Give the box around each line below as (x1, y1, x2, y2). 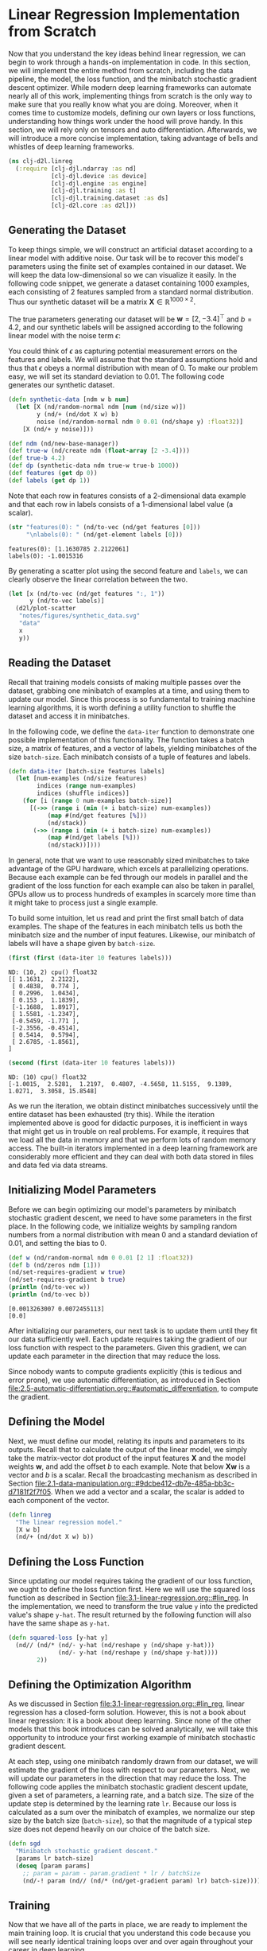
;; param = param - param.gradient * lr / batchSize (22, 1869, 201, 1877)
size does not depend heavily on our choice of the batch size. (8, 1824, 211, 1834)
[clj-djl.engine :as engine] (50, 179, 148, 188)
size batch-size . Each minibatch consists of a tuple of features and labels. (8, 752, 251, 761)
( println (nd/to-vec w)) (8, 1283, 91, 1291)
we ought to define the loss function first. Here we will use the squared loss (8, 1585, 256, 1595)
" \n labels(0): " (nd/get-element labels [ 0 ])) (25, 531, 183, 539)
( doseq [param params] (15, 1862, 91, 1870)
